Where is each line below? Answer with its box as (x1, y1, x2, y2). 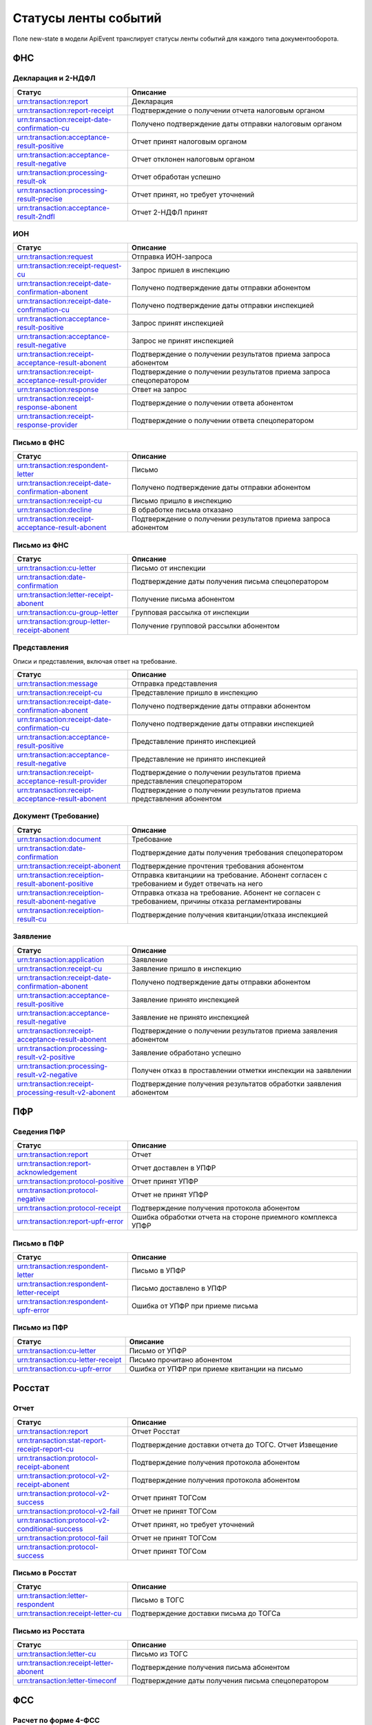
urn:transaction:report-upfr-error (17, 1216, 124, 1226)
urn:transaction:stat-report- (17, 1435, 107, 1445)
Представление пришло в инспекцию (131, 688, 258, 698)
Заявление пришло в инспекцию (131, 963, 242, 973)
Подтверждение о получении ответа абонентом (131, 398, 294, 408)
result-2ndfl (17, 211, 55, 221)
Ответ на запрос (131, 385, 187, 395)
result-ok (17, 176, 47, 186)
